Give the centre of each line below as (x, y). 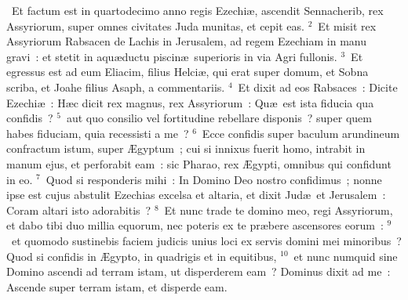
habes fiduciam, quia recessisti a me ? (98, 133)
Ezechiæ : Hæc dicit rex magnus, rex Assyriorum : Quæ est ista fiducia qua (190, 102)
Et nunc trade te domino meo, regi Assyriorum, (279, 210)
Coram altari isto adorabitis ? (79, 210)
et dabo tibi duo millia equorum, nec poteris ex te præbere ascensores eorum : (195, 225)
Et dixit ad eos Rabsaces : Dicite (318, 87)
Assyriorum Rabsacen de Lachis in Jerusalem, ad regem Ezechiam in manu (186, 41)
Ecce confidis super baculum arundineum (301, 133)
